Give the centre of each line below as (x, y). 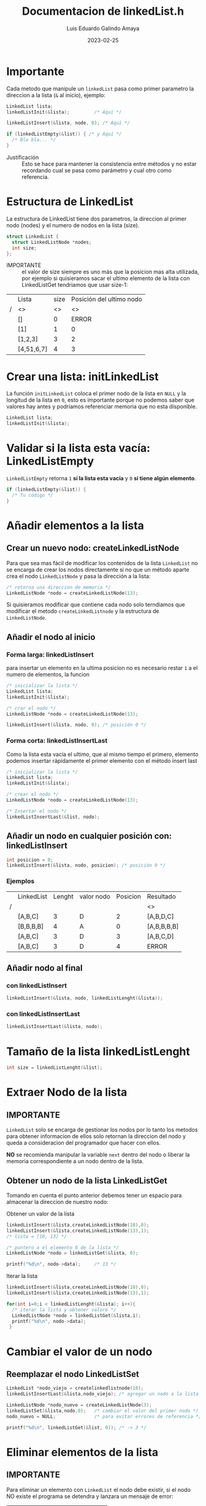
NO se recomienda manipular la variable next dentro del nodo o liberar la (98, 1155)
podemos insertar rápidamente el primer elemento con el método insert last (102, 760)
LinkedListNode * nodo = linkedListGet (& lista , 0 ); (72, 1253)
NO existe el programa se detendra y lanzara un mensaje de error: (90, 1496)
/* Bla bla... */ (34, 140)
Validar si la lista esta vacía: (78, 448)
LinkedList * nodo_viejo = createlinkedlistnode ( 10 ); (75, 1388)
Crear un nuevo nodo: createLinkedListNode (93, 548)
